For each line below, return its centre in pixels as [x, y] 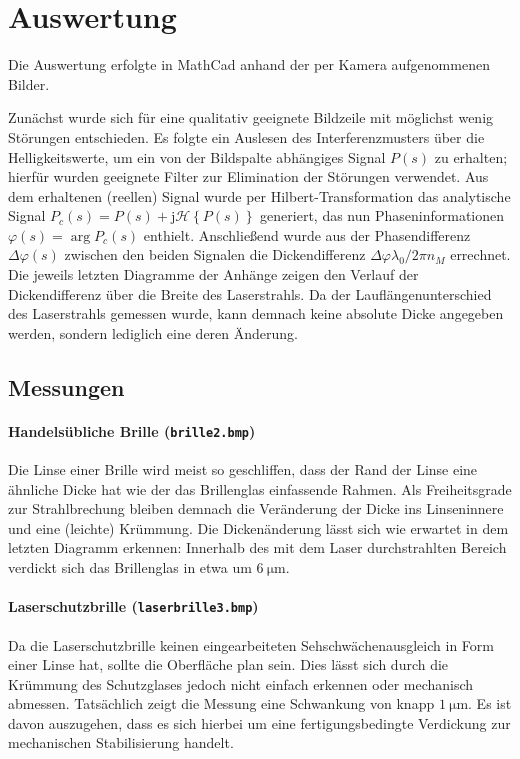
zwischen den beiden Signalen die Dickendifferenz [215, 254]
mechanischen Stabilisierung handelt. [121, 742]
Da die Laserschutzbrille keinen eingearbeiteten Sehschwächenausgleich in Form [251, 644]
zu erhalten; [471, 156]
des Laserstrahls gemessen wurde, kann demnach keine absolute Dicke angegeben [256, 313]
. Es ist [490, 703]
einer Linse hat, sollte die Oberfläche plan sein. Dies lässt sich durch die [228, 664]
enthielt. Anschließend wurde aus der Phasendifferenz [307, 234]
